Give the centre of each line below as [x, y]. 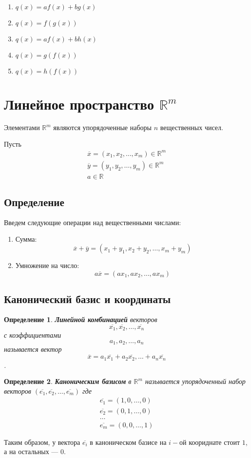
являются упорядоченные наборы [102, 127]
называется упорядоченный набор [195, 381]
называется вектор [33, 349]
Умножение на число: [47, 265]
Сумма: [26, 239]
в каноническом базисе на [128, 442]
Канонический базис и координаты [87, 299]
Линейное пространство [79, 104]
